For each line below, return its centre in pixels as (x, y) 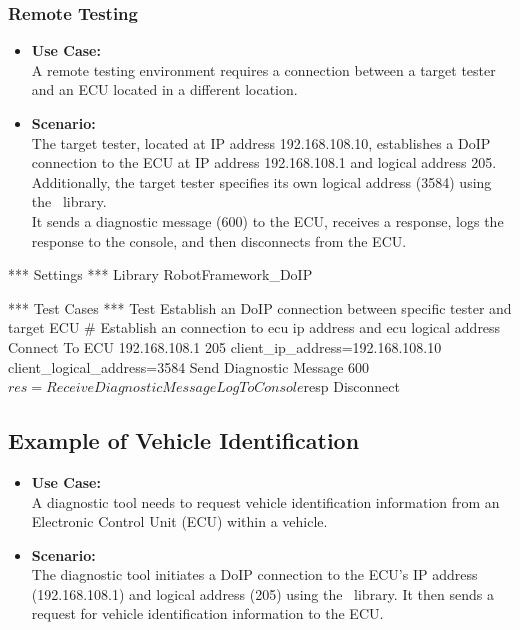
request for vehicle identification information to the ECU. (207, 613)
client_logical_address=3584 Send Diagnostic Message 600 (189, 366)
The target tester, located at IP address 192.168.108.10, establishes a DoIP (261, 142)
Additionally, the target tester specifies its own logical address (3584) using (261, 181)
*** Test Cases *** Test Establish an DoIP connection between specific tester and (260, 307)
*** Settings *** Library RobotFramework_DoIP (160, 274)
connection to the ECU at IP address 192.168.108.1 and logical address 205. (264, 162)
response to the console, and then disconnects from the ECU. (219, 240)
